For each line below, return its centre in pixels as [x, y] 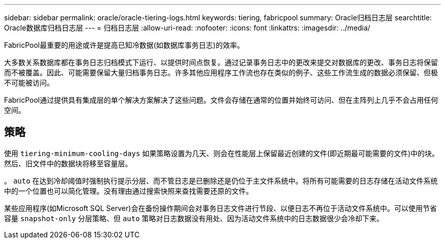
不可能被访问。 [29, 83]
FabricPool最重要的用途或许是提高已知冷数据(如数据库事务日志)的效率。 [124, 45]
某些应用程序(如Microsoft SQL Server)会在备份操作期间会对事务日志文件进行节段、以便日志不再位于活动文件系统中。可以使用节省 [220, 208]
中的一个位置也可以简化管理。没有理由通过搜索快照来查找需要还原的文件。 [129, 191]
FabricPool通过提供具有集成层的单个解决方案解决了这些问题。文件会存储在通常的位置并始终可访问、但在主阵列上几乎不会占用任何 [221, 100]
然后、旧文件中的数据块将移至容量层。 [68, 163]
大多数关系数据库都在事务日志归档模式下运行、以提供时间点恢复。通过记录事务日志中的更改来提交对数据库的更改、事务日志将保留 [221, 62]
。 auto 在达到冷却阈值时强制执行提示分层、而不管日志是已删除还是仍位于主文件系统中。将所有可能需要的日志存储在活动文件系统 [221, 180]
